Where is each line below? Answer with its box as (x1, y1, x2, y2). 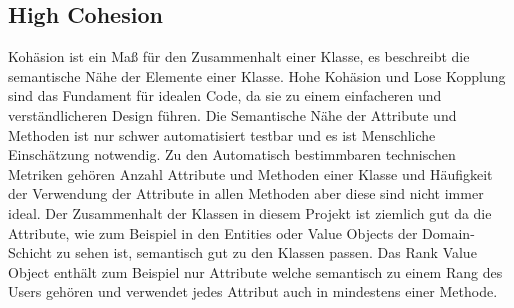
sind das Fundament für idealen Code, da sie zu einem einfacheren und (8, 85, 442, 106)
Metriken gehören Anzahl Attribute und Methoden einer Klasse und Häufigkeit (8, 163, 493, 184)
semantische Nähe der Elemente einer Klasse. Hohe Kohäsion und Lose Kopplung (8, 65, 506, 86)
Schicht (8, 242, 52, 263)
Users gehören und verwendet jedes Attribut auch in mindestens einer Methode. (8, 281, 498, 302)
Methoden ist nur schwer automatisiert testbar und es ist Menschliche (8, 124, 436, 145)
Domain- (422, 222, 475, 243)
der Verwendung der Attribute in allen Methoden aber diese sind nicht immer (8, 183, 484, 204)
